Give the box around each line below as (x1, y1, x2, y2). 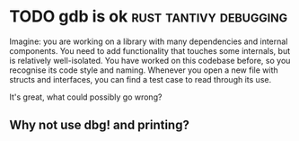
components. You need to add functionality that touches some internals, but (9, 45, 291, 56)
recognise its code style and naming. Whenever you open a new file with (9, 65, 278, 75)
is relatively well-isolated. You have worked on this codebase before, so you (9, 55, 291, 66)
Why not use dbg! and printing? (9, 118, 190, 133)
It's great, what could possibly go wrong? (9, 92, 163, 102)
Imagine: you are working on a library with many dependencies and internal (9, 36, 288, 47)
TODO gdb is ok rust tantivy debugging (9, 6, 288, 27)
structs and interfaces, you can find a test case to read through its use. (9, 74, 272, 84)
